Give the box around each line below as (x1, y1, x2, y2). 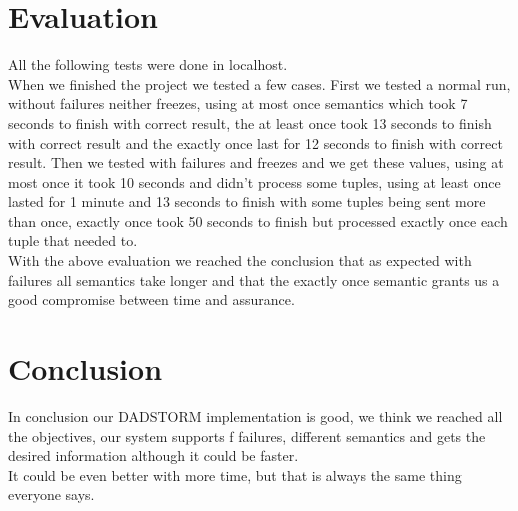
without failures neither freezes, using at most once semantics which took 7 (8, 93, 468, 114)
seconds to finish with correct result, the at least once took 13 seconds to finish (8, 112, 492, 133)
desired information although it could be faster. (8, 445, 299, 466)
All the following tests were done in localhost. (8, 54, 288, 75)
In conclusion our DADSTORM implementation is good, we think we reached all (8, 405, 503, 426)
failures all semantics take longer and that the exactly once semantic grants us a (8, 269, 500, 290)
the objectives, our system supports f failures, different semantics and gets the (8, 425, 486, 446)
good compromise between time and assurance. (8, 289, 295, 310)
